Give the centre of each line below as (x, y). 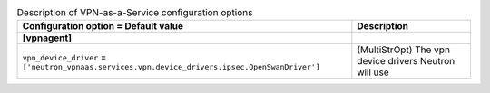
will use (373, 72)
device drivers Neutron (406, 61)
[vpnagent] (47, 38)
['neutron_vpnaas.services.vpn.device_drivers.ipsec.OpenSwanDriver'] (171, 66)
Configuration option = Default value (103, 26)
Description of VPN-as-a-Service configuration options (135, 13)
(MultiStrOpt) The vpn (404, 50)
